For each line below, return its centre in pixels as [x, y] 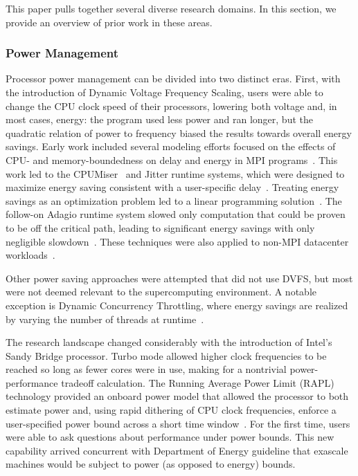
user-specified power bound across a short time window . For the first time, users [178, 423]
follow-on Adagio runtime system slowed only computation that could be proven [176, 214]
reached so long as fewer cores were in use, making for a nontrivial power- [162, 369]
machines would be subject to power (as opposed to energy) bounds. [151, 464]
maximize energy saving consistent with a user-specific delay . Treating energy [172, 187]
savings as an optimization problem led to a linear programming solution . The [174, 200]
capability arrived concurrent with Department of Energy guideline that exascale [177, 450]
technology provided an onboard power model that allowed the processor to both [177, 396]
